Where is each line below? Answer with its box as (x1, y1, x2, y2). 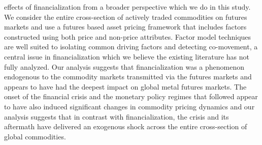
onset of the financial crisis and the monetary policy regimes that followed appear (4, 91, 258, 102)
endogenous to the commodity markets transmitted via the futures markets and (4, 71, 252, 82)
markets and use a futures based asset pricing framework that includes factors (4, 21, 247, 32)
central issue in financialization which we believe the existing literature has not (4, 51, 250, 62)
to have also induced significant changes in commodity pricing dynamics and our (4, 101, 255, 111)
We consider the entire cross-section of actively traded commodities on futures (4, 11, 247, 22)
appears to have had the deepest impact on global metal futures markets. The (4, 81, 247, 92)
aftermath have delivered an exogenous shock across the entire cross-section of (4, 121, 247, 132)
